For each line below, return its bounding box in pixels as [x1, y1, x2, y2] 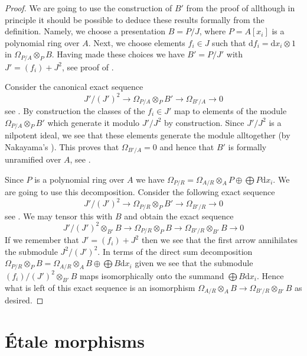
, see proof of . [61, 60, 114, 73]
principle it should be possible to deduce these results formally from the [5, 13, 264, 25]
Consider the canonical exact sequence [5, 80, 143, 93]
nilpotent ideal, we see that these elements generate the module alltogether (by [5, 129, 290, 141]
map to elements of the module [174, 104, 287, 116]
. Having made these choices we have [51, 48, 185, 60]
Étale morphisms [5, 328, 145, 352]
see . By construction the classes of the [5, 104, 145, 116]
